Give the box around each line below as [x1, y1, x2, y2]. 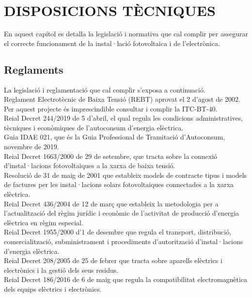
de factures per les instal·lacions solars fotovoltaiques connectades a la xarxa [4, 179, 234, 189]
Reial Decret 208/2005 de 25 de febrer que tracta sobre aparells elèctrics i [4, 255, 222, 266]
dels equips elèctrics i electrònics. [4, 283, 102, 294]
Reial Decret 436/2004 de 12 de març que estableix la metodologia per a [4, 198, 219, 208]
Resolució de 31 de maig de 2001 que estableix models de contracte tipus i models [4, 170, 247, 180]
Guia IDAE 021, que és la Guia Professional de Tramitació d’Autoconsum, [4, 132, 225, 142]
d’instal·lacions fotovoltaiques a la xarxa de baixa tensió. [4, 160, 175, 171]
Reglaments [4, 62, 63, 77]
